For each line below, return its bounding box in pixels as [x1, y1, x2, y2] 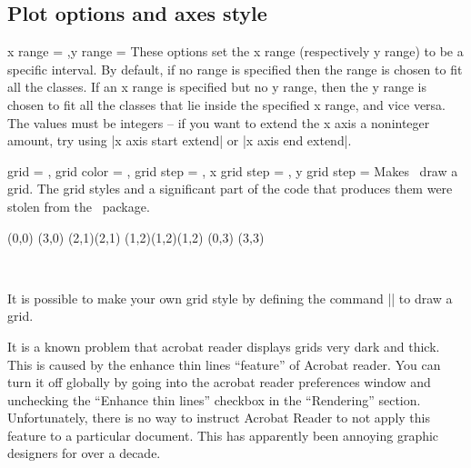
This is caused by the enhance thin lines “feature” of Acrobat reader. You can [7, 354, 441, 373]
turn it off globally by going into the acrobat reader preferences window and [7, 373, 431, 392]
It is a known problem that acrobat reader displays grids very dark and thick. [7, 336, 440, 355]
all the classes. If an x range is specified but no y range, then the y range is [7, 77, 426, 96]
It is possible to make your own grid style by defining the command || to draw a [7, 288, 453, 307]
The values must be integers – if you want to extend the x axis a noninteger [7, 113, 430, 132]
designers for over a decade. [7, 443, 161, 463]
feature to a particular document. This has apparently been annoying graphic [7, 425, 439, 444]
